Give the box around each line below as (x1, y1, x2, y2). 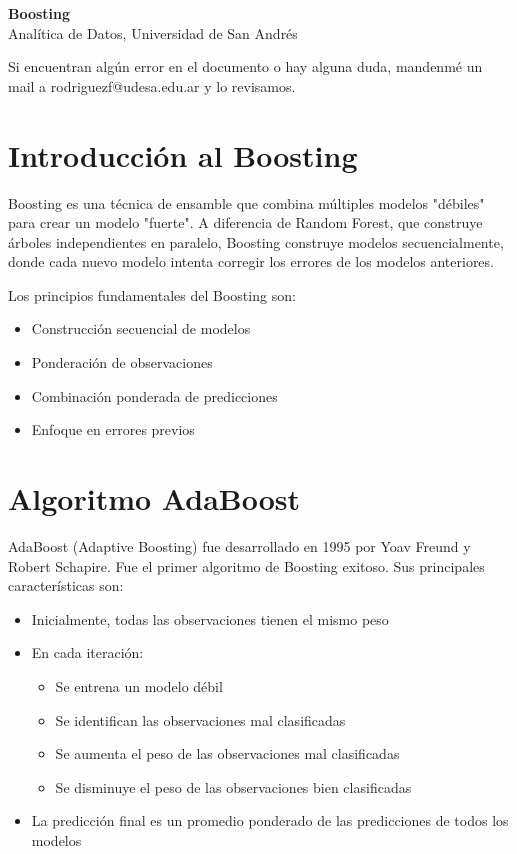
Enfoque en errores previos (31, 419, 195, 440)
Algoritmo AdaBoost (8, 478, 301, 519)
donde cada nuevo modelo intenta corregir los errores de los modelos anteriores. (8, 251, 494, 272)
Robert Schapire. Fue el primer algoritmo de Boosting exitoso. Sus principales (8, 555, 485, 576)
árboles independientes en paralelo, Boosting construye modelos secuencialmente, (8, 231, 504, 252)
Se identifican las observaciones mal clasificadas (55, 709, 346, 730)
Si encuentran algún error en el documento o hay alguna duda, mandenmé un (8, 56, 483, 77)
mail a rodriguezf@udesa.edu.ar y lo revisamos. (8, 75, 296, 96)
